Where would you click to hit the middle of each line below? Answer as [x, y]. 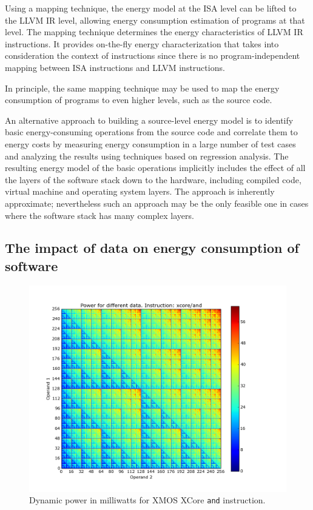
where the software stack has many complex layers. [99, 215]
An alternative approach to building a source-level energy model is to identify [149, 120]
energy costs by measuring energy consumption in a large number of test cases [150, 143]
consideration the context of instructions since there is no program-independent [153, 55]
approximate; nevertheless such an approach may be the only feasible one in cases [157, 203]
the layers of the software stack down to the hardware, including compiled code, [153, 179]
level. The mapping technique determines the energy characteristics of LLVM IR [154, 32]
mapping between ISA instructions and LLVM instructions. [115, 67]
